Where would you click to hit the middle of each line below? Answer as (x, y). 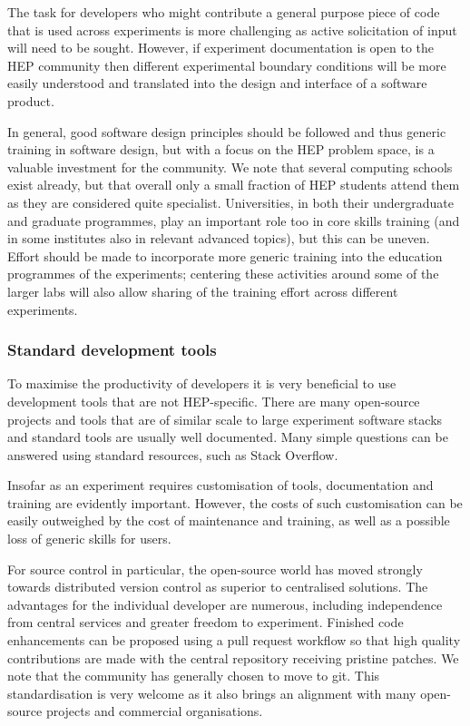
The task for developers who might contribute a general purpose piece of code (224, 12)
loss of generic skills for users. (89, 539)
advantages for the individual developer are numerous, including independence (225, 604)
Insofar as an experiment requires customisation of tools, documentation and (220, 485)
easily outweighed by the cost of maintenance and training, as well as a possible (229, 520)
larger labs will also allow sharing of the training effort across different (203, 291)
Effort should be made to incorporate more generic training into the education (225, 255)
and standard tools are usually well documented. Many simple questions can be (228, 437)
